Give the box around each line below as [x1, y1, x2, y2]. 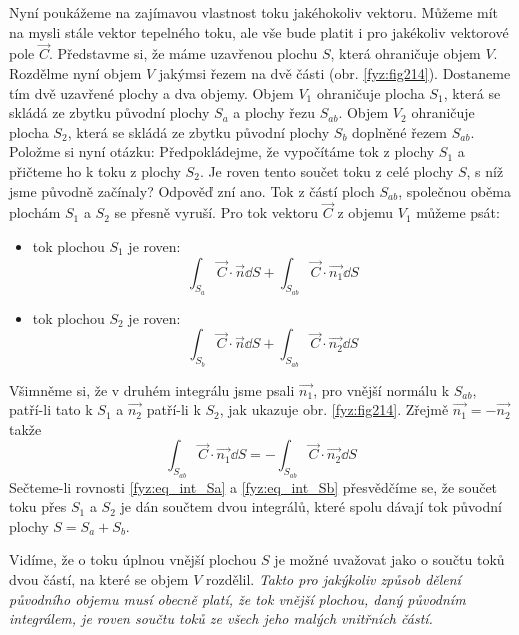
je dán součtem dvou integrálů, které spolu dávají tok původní [120, 496, 502, 517]
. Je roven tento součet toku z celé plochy [199, 160, 454, 181]
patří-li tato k [9, 399, 93, 420]
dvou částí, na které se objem [9, 568, 189, 589]
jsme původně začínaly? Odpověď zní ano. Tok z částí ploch [9, 180, 375, 201]
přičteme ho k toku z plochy [9, 160, 181, 181]
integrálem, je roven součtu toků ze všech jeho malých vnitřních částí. [9, 608, 433, 629]
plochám [9, 202, 61, 223]
